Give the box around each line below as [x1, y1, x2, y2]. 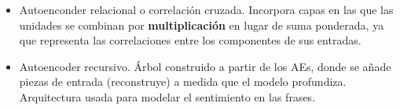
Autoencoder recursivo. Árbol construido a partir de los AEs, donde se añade [19, 58, 391, 74]
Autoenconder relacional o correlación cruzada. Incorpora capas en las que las [19, 2, 394, 17]
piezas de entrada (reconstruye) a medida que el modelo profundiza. [19, 73, 347, 90]
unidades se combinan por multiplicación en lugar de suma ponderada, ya [19, 16, 384, 33]
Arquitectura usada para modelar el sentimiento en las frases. [19, 88, 316, 105]
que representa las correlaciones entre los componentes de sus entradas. [19, 32, 361, 48]
